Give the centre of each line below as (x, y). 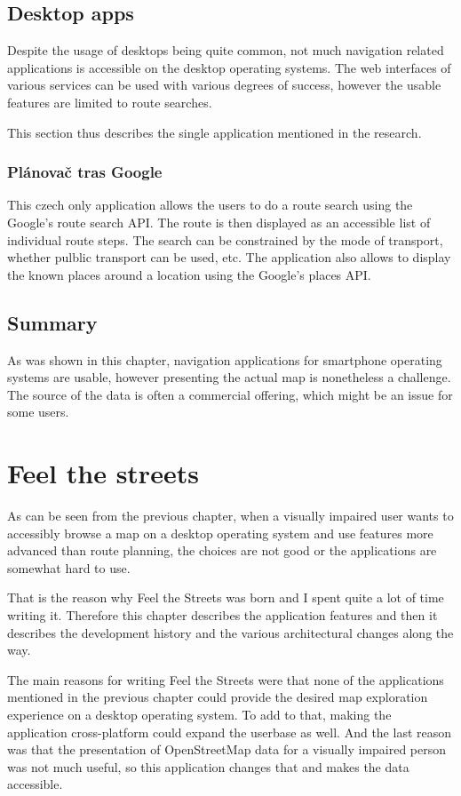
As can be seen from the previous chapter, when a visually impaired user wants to (230, 516)
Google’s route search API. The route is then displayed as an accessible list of (219, 222)
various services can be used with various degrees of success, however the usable (224, 85)
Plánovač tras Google (85, 172)
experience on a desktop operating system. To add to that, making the (199, 714)
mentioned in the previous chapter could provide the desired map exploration (218, 697)
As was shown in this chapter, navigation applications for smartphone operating (225, 359)
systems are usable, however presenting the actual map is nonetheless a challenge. (229, 377)
